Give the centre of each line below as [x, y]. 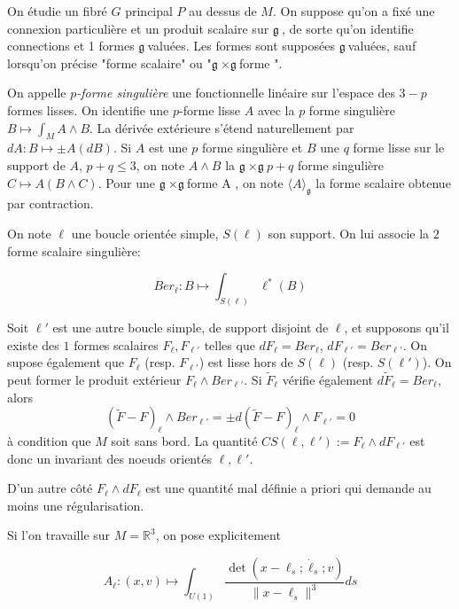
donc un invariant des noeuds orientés [109, 458]
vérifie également [328, 379]
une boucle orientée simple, [145, 233]
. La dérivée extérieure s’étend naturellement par [222, 127]
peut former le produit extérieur [94, 379]
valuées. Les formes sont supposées [241, 46]
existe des [33, 344]
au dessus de [223, 11]
